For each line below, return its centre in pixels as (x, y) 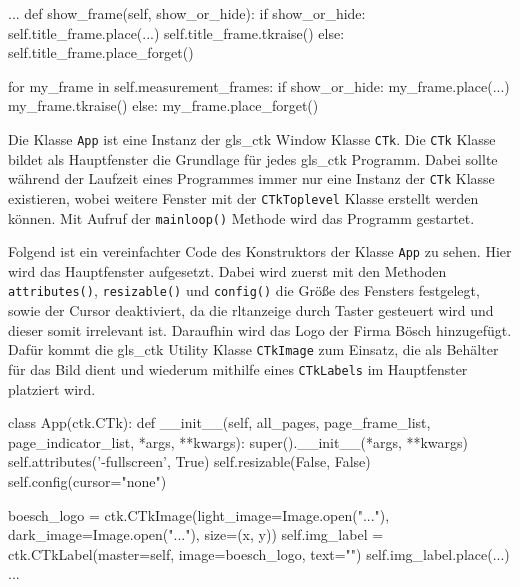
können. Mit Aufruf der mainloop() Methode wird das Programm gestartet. (241, 217)
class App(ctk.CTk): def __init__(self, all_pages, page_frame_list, (219, 422)
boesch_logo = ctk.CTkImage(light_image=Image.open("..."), (199, 514)
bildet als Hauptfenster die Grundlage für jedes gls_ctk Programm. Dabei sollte (253, 158)
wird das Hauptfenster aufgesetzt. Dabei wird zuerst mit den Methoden (227, 270)
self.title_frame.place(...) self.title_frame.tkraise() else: (176, 32)
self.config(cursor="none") (87, 480)
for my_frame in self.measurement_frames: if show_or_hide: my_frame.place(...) (259, 85)
